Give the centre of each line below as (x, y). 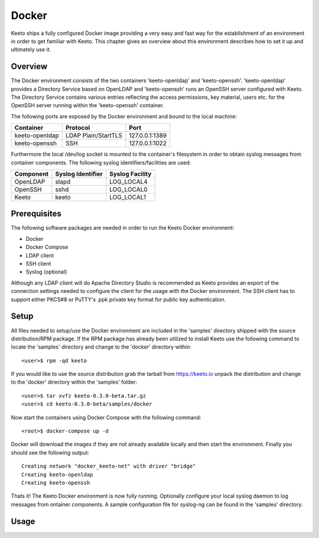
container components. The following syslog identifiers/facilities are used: (101, 162)
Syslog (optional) (46, 272)
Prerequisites (36, 214)
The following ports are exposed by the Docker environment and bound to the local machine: (124, 116)
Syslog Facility (131, 173)
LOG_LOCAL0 (128, 189)
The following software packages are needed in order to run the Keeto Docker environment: (123, 228)
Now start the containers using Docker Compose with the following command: (106, 417)
